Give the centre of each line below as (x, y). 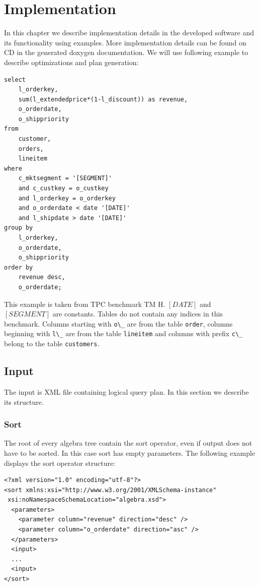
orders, (31, 149)
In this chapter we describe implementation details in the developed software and (129, 33)
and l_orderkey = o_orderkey (67, 198)
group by (19, 228)
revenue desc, (42, 277)
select (15, 79)
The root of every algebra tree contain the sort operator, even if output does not (128, 443)
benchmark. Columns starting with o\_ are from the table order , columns (118, 323)
